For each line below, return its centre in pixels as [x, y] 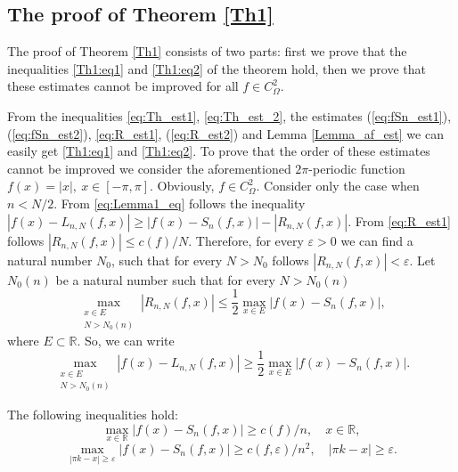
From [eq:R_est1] [403, 220]
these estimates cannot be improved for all [123, 86]
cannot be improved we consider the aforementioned [149, 168]
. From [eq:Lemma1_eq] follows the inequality [180, 203]
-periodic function [357, 168]
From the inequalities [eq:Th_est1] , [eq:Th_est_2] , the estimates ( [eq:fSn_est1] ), [229, 115]
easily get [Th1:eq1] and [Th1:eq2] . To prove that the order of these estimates [219, 151]
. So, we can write [126, 341]
